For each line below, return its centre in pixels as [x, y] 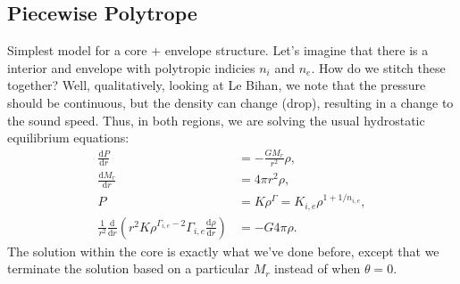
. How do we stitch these [378, 67]
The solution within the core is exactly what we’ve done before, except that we [223, 251]
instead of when [318, 268]
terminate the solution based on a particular [128, 268]
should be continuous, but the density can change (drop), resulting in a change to [230, 102]
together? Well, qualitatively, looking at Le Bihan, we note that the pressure [217, 85]
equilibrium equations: [68, 138]
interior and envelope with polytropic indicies [131, 67]
